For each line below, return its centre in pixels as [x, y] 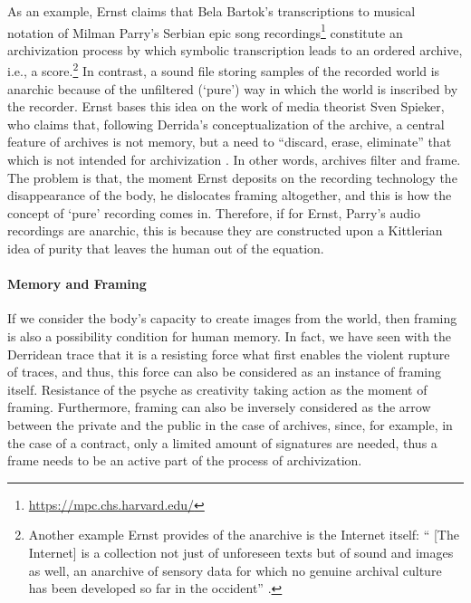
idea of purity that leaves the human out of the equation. [166, 249]
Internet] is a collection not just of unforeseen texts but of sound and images [241, 552]
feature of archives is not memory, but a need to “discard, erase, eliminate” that [230, 142]
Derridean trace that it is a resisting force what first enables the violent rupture [229, 354]
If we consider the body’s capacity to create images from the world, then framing [232, 318]
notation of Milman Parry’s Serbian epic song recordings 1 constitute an [205, 31]
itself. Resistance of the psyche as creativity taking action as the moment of [217, 389]
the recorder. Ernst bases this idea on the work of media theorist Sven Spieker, [226, 106]
